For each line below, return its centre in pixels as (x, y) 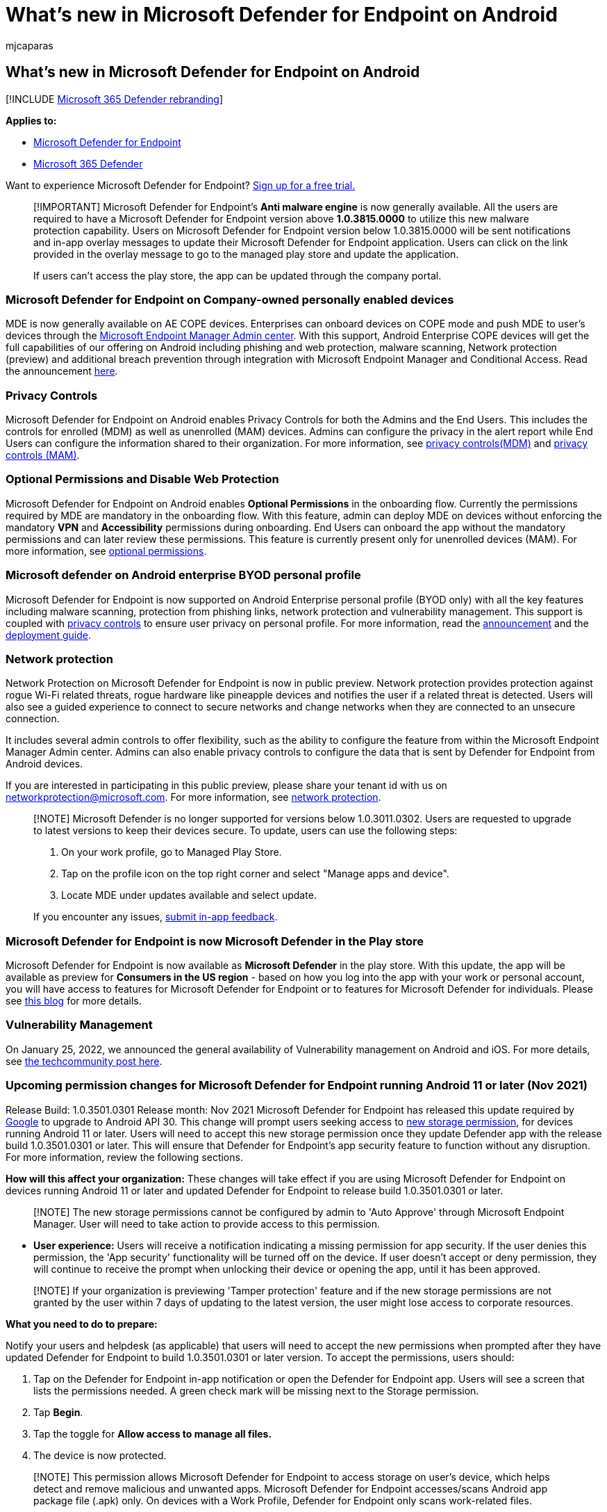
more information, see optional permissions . (106, 551)
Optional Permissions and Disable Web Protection (142, 479)
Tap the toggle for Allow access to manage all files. (153, 1433)
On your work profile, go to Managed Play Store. (172, 852)
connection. (33, 719)
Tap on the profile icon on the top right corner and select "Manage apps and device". (255, 874)
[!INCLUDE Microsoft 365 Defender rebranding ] (115, 99)
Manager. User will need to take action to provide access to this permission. (207, 1224)
